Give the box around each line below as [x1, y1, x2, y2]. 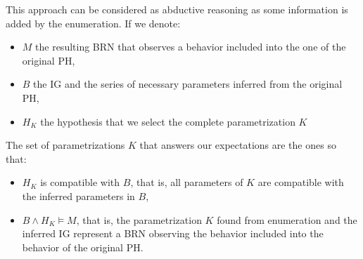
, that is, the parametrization [76, 212, 202, 227]
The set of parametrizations [6, 138, 125, 152]
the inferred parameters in [22, 188, 135, 203]
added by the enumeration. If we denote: [6, 15, 181, 30]
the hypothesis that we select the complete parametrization [40, 114, 295, 128]
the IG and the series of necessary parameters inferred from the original [33, 77, 343, 91]
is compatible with [40, 175, 120, 190]
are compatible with [257, 175, 344, 190]
